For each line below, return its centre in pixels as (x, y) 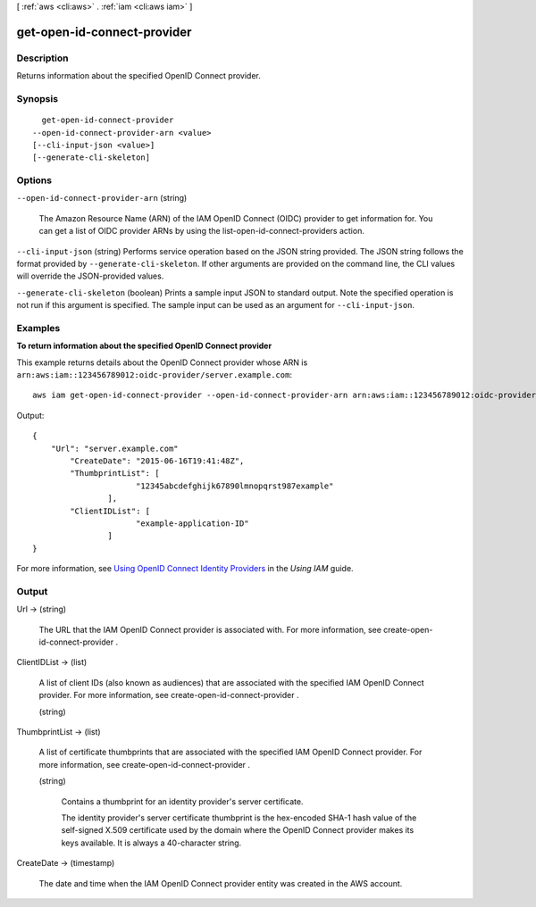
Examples (38, 328)
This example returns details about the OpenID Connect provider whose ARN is (162, 362)
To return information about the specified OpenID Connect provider (144, 346)
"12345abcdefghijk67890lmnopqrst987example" (234, 486)
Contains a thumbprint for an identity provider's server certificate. (182, 801)
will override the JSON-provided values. (90, 276)
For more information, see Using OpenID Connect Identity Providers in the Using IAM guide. (185, 569)
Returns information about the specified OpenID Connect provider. (138, 76)
